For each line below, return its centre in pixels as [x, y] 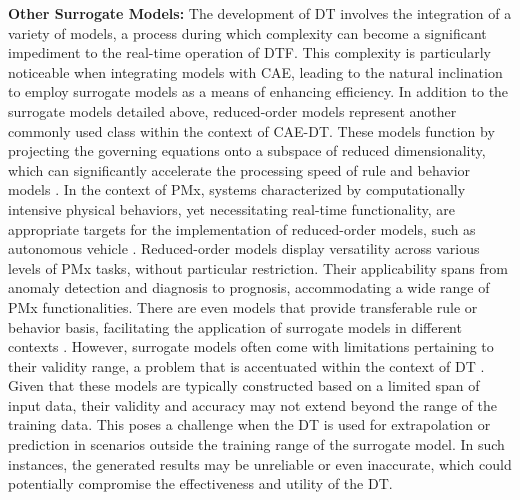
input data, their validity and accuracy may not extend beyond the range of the [252, 404]
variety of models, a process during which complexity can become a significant [247, 32]
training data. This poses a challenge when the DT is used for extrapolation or [249, 424]
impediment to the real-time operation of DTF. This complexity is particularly [249, 52]
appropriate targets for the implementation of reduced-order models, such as [242, 228]
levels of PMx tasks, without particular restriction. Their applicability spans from [258, 267]
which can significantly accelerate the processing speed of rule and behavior [239, 169]
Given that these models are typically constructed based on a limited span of [244, 385]
